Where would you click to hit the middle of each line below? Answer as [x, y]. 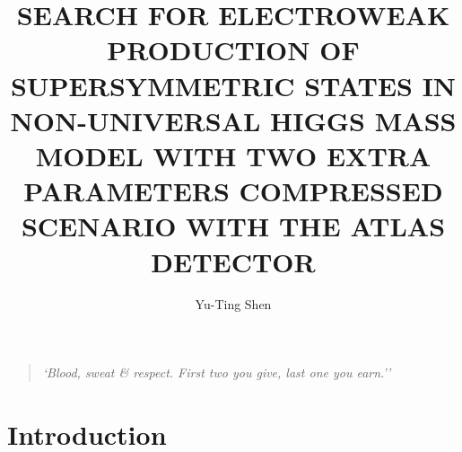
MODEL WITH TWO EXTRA [233, 155]
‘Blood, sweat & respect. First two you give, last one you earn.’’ [217, 372]
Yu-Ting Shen [233, 304]
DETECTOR [233, 261]
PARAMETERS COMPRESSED [233, 191]
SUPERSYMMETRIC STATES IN [233, 85]
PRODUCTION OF [233, 50]
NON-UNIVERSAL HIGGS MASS [233, 120]
